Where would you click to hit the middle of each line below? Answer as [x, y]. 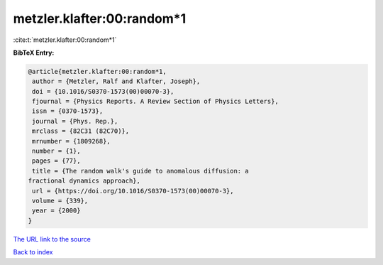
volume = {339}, [60, 201]
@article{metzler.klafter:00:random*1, [97, 71]
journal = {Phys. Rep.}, [75, 121]
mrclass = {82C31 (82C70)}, [81, 131]
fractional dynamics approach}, [84, 181]
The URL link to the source [52, 239]
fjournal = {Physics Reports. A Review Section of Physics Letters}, [156, 102]
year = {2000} [56, 211]
